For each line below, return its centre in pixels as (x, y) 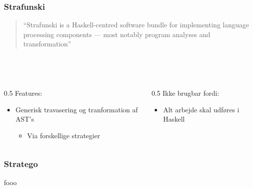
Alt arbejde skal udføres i (201, 109)
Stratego (21, 164)
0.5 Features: (23, 93)
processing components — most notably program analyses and (117, 34)
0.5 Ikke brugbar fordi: (185, 93)
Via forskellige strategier (64, 135)
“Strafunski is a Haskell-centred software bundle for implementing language (136, 25)
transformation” (47, 44)
